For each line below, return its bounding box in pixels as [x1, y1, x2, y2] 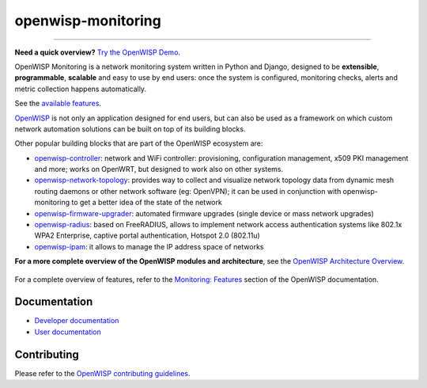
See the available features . [14, 99, 102, 108]
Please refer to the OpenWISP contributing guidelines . [14, 368, 191, 378]
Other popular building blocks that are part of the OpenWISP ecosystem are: [14, 139, 263, 148]
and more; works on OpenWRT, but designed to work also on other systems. [34, 165, 284, 174]
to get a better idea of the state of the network [71, 198, 223, 207]
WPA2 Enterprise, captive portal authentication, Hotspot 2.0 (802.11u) [34, 230, 260, 241]
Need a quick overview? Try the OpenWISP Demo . [14, 48, 181, 57]
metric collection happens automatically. [14, 84, 146, 93]
